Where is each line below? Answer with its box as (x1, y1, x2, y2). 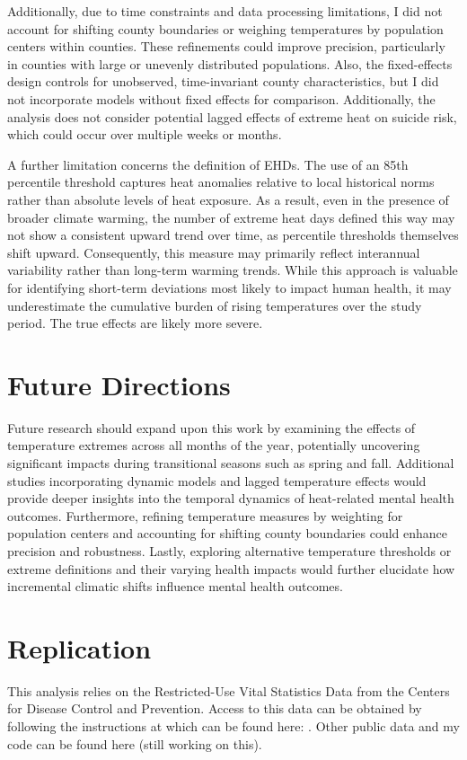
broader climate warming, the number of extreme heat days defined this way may (7, 208, 455, 226)
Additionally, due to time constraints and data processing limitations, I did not (7, 2, 443, 20)
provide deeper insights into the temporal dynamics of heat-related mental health (7, 489, 454, 508)
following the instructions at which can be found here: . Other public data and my (7, 717, 460, 736)
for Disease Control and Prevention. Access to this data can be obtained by (7, 699, 422, 718)
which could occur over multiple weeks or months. (7, 125, 282, 144)
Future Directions (7, 366, 231, 402)
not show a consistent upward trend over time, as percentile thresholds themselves (7, 225, 459, 244)
